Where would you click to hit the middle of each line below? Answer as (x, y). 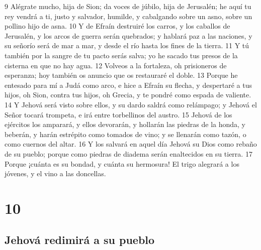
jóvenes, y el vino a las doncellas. (55, 173)
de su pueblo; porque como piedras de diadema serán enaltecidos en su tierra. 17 (128, 153)
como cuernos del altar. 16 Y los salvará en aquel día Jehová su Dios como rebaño (131, 144)
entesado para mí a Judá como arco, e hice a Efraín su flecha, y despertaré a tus (128, 85)
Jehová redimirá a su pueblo (80, 240)
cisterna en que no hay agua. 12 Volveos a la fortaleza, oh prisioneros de (116, 65)
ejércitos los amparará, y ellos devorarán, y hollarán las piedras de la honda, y (125, 124)
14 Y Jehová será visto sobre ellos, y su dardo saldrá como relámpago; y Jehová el (131, 104)
